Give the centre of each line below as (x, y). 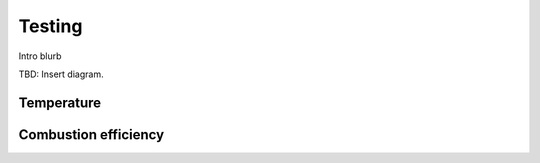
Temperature (60, 102)
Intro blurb (40, 56)
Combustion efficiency (91, 134)
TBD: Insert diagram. (61, 74)
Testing (50, 26)
